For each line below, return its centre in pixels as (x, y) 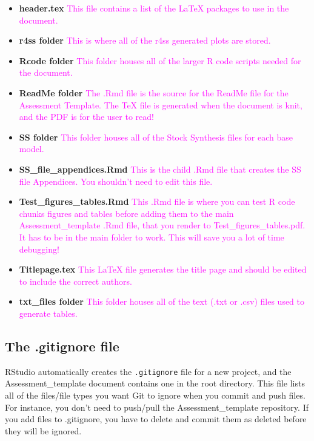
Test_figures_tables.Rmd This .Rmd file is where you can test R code (157, 201)
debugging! (39, 249)
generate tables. (48, 313)
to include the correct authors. (75, 281)
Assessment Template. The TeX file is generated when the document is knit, (161, 104)
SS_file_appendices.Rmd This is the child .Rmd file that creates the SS (160, 169)
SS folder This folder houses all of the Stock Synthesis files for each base (156, 137)
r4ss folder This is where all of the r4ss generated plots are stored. (145, 40)
